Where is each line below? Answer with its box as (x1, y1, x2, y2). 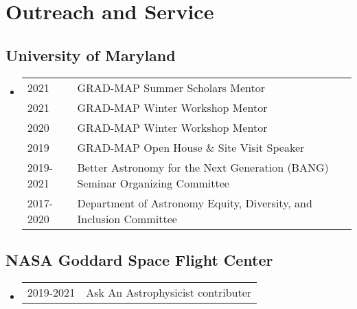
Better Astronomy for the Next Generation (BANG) (77, 159, 329, 175)
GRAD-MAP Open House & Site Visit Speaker (77, 139, 305, 155)
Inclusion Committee (77, 210, 177, 227)
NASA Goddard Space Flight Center (5, 249, 273, 270)
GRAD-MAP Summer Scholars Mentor (77, 79, 265, 95)
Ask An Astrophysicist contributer (86, 284, 252, 300)
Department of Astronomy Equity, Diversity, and (77, 194, 312, 211)
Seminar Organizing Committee (77, 174, 229, 191)
